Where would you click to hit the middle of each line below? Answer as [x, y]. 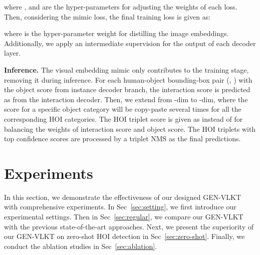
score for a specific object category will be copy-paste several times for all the [123, 109]
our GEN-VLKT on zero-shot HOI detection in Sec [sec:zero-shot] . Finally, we [124, 236]
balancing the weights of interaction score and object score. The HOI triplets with [130, 129]
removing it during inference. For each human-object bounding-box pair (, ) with [128, 79]
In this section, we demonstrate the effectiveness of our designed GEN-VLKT [123, 197]
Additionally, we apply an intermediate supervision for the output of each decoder [130, 43]
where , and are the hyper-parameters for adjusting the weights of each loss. [121, 7]
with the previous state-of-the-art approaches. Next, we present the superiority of [129, 226]
